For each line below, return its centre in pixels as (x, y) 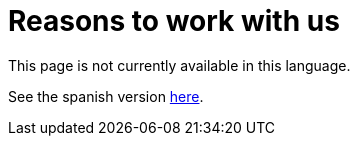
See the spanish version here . (106, 96)
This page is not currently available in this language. (179, 65)
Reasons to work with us (174, 21)
